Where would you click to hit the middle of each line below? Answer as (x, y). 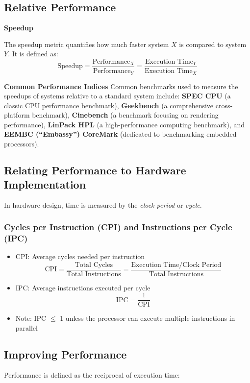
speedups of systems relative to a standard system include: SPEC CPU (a (117, 96)
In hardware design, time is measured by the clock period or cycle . (103, 205)
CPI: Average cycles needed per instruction (80, 256)
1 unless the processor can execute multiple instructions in (148, 318)
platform (17, 115)
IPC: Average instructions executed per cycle (83, 287)
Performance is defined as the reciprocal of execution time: (92, 374)
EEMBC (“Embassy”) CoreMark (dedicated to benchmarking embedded (120, 134)
